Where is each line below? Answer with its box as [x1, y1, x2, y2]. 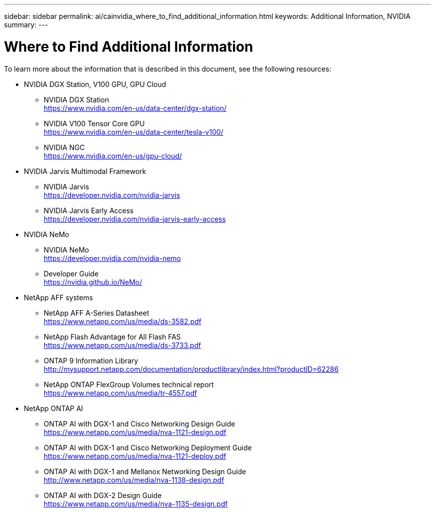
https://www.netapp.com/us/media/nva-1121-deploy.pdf [44, 451, 226, 460]
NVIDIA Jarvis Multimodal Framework [24, 167, 146, 175]
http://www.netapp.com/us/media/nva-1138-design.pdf [44, 475, 224, 484]
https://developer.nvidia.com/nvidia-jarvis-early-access [44, 214, 226, 223]
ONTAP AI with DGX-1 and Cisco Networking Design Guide [44, 419, 235, 428]
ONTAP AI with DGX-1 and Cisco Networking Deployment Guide [44, 443, 252, 452]
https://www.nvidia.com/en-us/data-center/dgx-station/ [44, 103, 227, 112]
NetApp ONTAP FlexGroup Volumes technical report [44, 380, 214, 389]
